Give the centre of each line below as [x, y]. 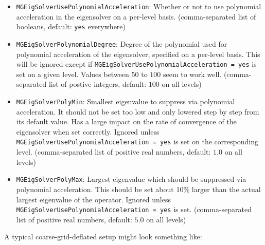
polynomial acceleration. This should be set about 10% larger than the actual [138, 189]
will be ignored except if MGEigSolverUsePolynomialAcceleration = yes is [136, 64]
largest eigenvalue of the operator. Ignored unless [94, 199]
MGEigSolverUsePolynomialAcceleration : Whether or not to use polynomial [139, 6]
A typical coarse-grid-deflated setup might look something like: [103, 237]
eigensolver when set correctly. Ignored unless [88, 131]
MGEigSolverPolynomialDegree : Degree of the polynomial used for [122, 43]
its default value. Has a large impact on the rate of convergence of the [126, 121]
